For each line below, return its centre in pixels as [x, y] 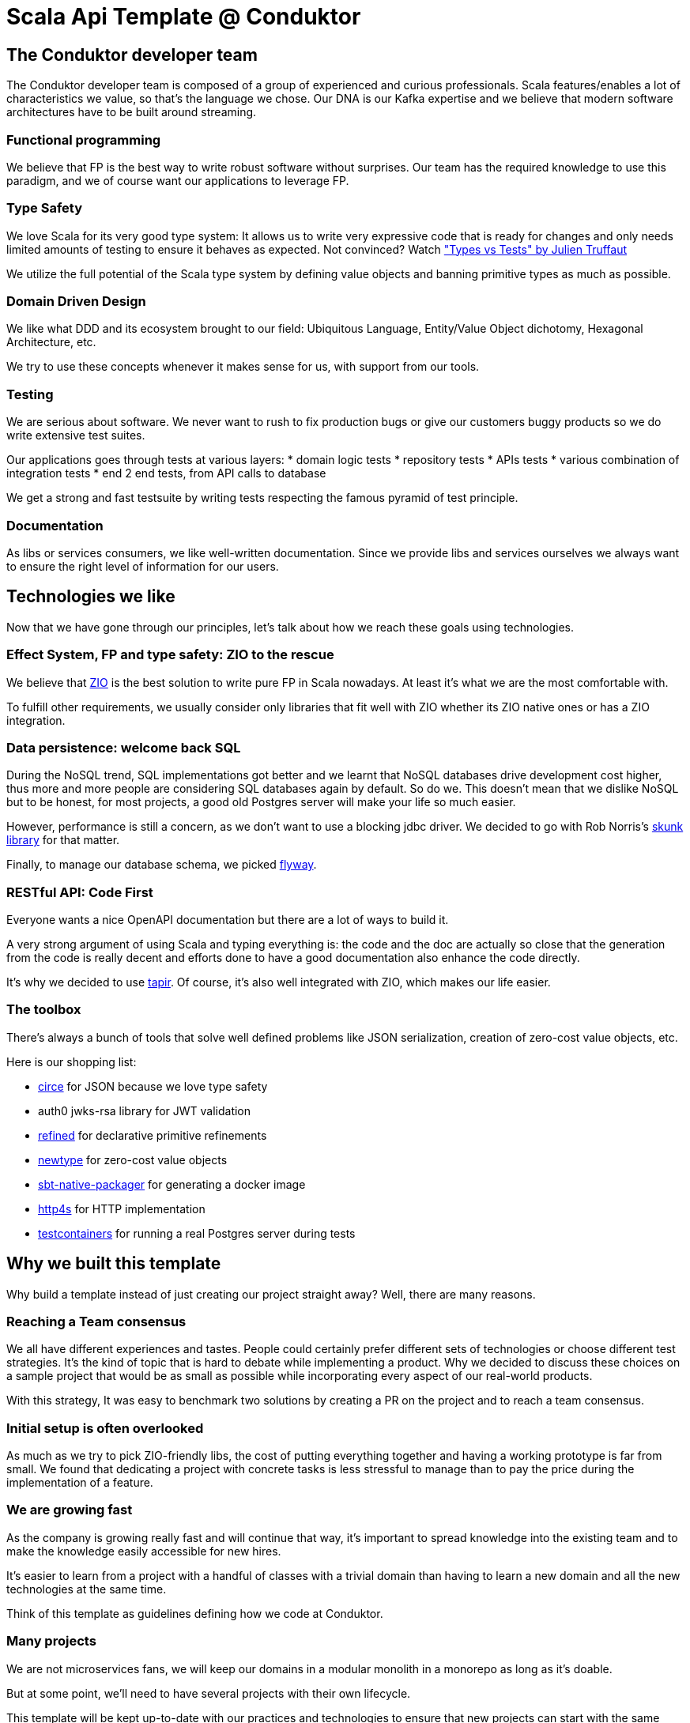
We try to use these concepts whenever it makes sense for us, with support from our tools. [243, 367]
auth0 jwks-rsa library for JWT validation [145, 1110]
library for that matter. [63, 840]
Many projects [51, 1641]
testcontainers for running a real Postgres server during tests [197, 1233]
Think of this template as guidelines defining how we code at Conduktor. [195, 1613]
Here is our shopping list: [72, 1061]
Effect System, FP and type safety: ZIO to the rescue [170, 655]
